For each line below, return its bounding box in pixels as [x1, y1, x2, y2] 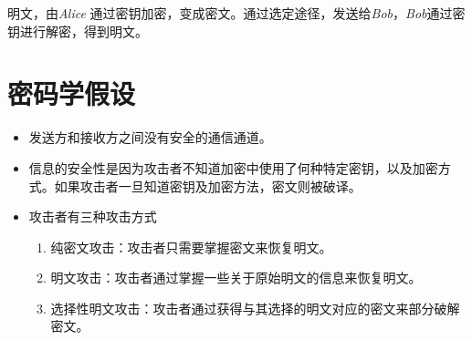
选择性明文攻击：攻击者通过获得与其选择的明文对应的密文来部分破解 [50, 298, 460, 317]
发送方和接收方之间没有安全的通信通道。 [28, 128, 272, 147]
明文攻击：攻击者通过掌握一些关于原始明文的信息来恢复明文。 [50, 268, 422, 287]
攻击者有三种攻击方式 [28, 207, 157, 226]
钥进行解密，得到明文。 [7, 21, 148, 40]
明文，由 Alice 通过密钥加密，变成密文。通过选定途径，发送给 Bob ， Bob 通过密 [7, 4, 466, 22]
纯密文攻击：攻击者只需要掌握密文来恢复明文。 [50, 237, 332, 256]
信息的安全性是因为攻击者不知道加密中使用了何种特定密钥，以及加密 [28, 158, 438, 177]
